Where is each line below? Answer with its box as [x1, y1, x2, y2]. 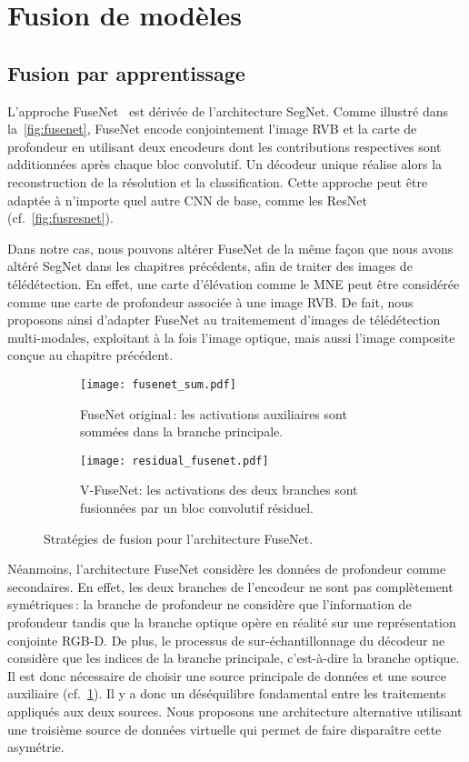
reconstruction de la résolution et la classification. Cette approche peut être [7, 172, 428, 191]
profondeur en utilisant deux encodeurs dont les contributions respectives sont [7, 136, 442, 155]
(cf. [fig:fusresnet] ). [7, 208, 114, 227]
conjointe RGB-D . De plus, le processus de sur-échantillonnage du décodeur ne [7, 630, 445, 649]
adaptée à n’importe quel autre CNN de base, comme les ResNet [7, 190, 367, 209]
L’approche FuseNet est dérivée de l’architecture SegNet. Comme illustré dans [7, 101, 449, 120]
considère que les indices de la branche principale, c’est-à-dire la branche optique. [7, 648, 460, 667]
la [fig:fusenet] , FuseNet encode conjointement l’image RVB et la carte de [7, 119, 417, 138]
